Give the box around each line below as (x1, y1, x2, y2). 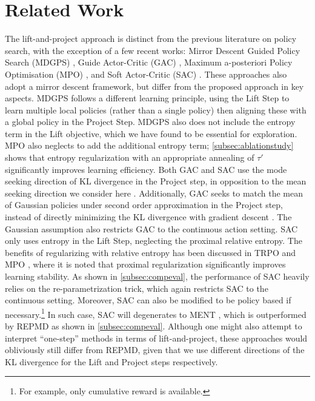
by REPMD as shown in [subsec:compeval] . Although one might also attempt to (5, 320, 302, 332)
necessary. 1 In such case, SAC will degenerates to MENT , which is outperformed (5, 306, 307, 320)
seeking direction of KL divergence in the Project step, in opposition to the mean (5, 175, 307, 187)
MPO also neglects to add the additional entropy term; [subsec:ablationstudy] (5, 139, 294, 152)
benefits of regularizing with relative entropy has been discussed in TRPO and (5, 246, 296, 258)
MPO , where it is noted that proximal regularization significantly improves (5, 258, 286, 271)
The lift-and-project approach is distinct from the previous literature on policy (5, 32, 297, 45)
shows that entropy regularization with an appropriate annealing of (5, 151, 254, 164)
